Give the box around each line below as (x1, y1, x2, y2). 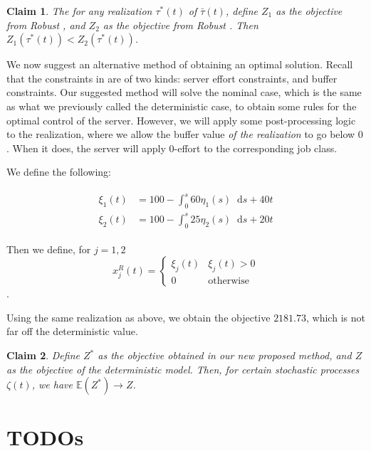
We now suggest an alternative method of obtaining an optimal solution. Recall (6, 57, 353, 72)
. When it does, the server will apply (6, 140, 166, 155)
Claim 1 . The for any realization (6, 4, 152, 18)
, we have (31, 377, 73, 392)
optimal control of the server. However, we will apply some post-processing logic (6, 112, 356, 127)
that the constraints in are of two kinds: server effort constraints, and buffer (6, 70, 338, 85)
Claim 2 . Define (6, 348, 80, 362)
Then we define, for (6, 241, 91, 256)
